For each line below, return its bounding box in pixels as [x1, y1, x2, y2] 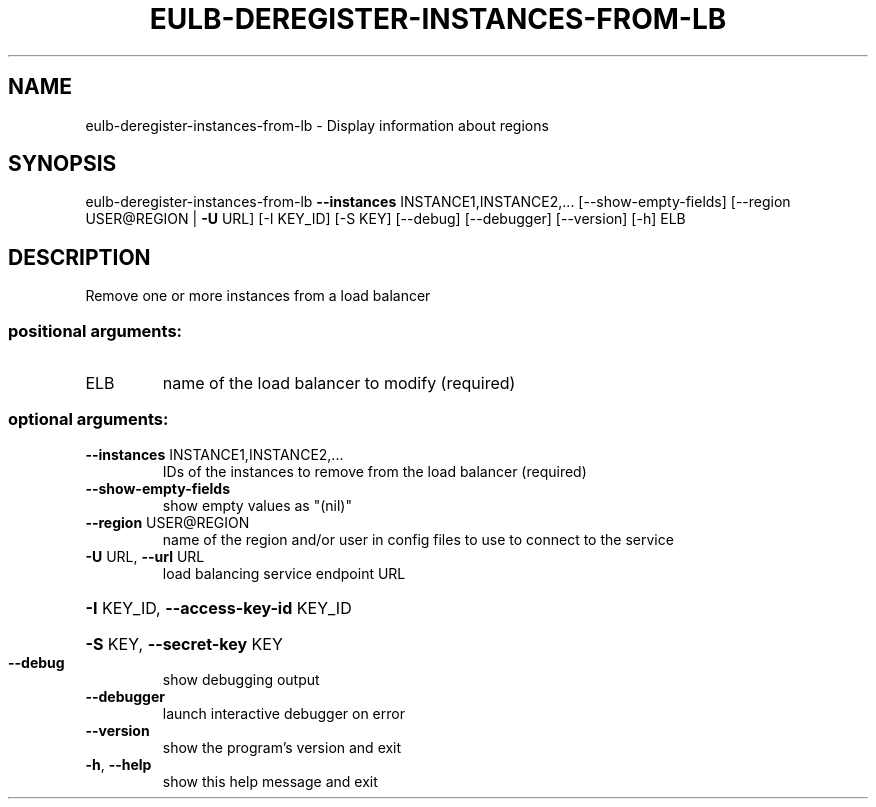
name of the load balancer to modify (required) [162, 373, 516, 394]
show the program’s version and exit [162, 738, 402, 756]
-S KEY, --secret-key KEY [85, 633, 283, 654]
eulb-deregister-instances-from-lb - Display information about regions [85, 116, 549, 134]
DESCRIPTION [8, 244, 151, 270]
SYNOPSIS [8, 151, 117, 177]
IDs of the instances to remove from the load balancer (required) [162, 462, 587, 480]
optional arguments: [8, 409, 169, 430]
